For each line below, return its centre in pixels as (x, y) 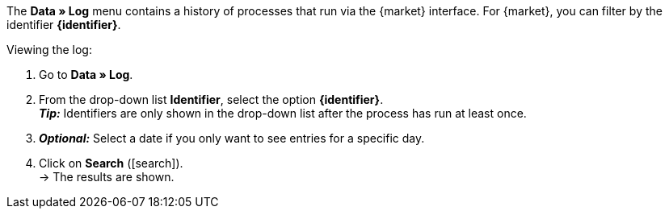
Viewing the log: (49, 50)
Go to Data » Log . (86, 74)
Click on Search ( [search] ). (111, 163)
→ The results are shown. (107, 177)
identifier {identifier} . (64, 25)
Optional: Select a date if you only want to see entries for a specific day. (232, 138)
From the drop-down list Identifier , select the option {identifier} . (211, 99)
